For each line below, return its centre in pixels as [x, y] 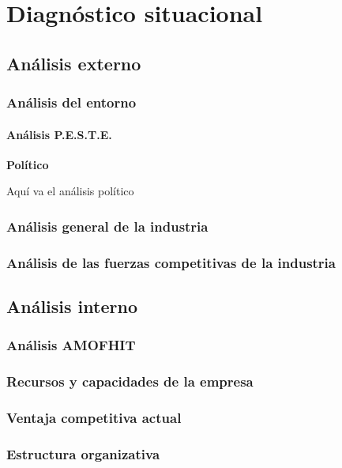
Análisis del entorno [71, 102]
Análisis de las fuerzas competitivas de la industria [171, 262]
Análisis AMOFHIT [71, 345]
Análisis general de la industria [107, 226]
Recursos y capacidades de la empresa [130, 381]
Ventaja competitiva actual [94, 418]
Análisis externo [74, 63]
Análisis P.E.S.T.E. [59, 134]
